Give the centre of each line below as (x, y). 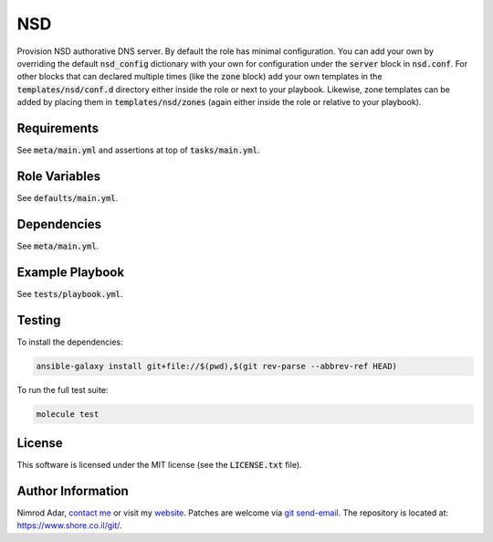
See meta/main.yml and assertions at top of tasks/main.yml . (138, 150)
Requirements (58, 128)
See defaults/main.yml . (68, 197)
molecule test (68, 414)
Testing (39, 320)
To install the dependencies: (70, 342)
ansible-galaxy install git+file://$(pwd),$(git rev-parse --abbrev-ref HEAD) (216, 366)
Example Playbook (71, 272)
